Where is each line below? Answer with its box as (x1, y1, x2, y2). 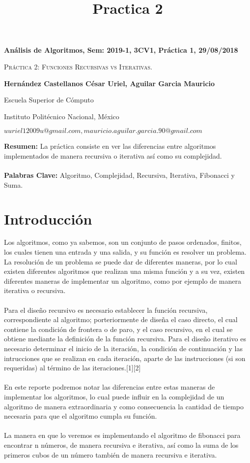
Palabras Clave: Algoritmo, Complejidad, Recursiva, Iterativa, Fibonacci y (4, 170, 235, 180)
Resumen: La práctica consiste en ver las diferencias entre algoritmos (4, 141, 216, 151)
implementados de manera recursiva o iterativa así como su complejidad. (4, 150, 222, 161)
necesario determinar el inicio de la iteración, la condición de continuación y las (4, 343, 243, 353)
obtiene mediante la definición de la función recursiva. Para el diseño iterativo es (4, 333, 246, 344)
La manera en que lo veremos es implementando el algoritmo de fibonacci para (4, 430, 241, 440)
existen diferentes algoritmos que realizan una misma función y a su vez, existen (4, 266, 245, 276)
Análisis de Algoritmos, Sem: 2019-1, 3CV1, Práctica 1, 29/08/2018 (4, 45, 238, 55)
